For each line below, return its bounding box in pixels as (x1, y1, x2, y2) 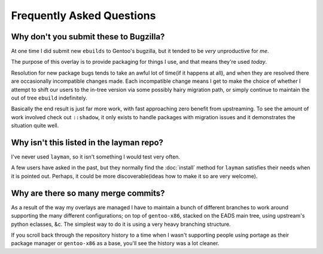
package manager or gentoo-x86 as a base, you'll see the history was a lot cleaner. (11, 240, 220, 247)
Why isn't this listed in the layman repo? (11, 138, 164, 147)
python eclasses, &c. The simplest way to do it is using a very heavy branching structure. (11, 221, 231, 228)
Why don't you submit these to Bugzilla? (11, 32, 165, 42)
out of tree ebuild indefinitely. (11, 94, 88, 101)
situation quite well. (11, 122, 59, 129)
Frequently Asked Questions (11, 9, 156, 22)
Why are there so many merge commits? (11, 188, 165, 198)
